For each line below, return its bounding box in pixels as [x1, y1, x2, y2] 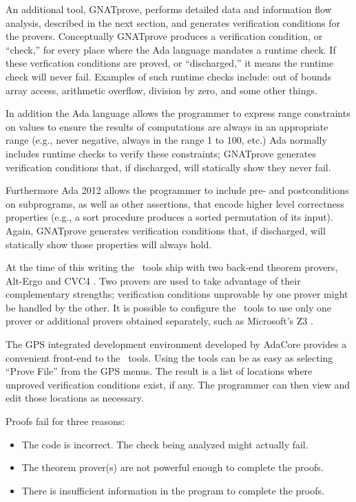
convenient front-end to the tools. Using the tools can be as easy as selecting [6, 350, 333, 364]
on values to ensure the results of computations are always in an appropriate [6, 119, 328, 133]
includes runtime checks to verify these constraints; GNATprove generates [6, 146, 317, 160]
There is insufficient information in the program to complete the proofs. [21, 483, 324, 497]
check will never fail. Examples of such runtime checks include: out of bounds [6, 69, 332, 83]
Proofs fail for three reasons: [6, 414, 125, 428]
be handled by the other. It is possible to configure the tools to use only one [6, 300, 331, 314]
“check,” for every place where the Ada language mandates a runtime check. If [6, 42, 336, 56]
